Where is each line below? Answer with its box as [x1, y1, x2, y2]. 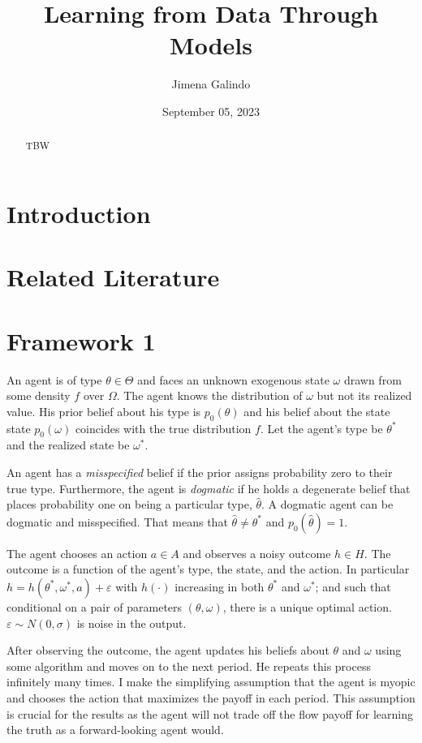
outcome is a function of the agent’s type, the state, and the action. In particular [6, 560, 410, 578]
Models [170, 28, 252, 62]
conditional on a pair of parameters [6, 598, 183, 615]
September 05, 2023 [162, 102, 260, 119]
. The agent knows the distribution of [116, 387, 303, 404]
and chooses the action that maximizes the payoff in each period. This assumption [6, 689, 416, 706]
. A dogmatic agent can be [261, 496, 394, 513]
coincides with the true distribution [75, 419, 252, 436]
